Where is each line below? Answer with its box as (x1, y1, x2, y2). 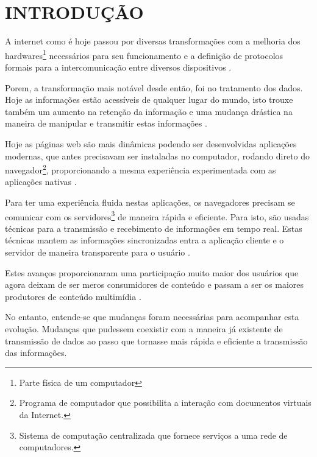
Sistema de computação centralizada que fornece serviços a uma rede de (19, 428, 288, 441)
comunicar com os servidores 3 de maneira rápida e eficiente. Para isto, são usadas (5, 208, 309, 223)
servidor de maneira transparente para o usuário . (5, 246, 190, 258)
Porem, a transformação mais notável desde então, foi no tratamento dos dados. (5, 81, 303, 94)
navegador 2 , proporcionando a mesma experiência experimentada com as (5, 162, 276, 176)
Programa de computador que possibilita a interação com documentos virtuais (19, 396, 312, 409)
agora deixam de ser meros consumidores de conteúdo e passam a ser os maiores (5, 278, 304, 291)
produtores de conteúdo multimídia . (5, 290, 141, 302)
